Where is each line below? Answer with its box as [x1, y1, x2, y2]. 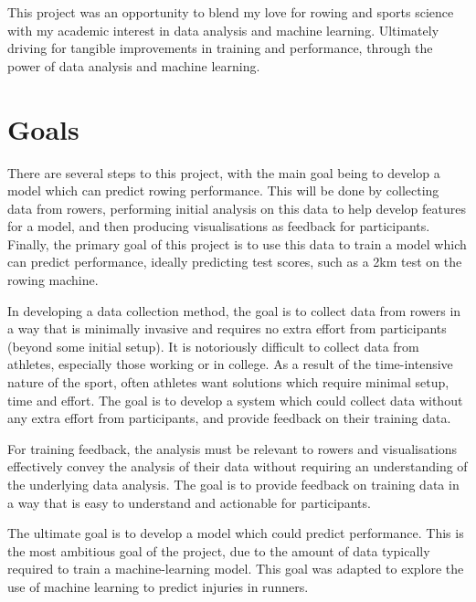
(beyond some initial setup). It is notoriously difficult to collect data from [7, 336, 419, 355]
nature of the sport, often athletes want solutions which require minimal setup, [7, 373, 450, 392]
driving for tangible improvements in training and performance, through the [7, 38, 433, 58]
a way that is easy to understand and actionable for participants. [7, 492, 371, 512]
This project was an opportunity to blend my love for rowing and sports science [7, 3, 454, 21]
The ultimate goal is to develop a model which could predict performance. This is [7, 523, 464, 543]
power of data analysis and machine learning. [7, 56, 260, 75]
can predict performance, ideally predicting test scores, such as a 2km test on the [7, 252, 462, 271]
